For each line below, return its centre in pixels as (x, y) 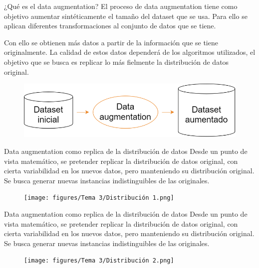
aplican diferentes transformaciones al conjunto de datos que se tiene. (110, 26)
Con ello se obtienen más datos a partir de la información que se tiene (111, 42)
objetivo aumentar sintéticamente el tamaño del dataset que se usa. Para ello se (126, 16)
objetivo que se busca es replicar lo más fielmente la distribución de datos (117, 62)
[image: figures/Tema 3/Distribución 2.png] (99, 261)
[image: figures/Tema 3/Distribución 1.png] (99, 198)
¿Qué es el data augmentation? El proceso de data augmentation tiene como (121, 6)
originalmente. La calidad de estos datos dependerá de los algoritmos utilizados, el (130, 52)
